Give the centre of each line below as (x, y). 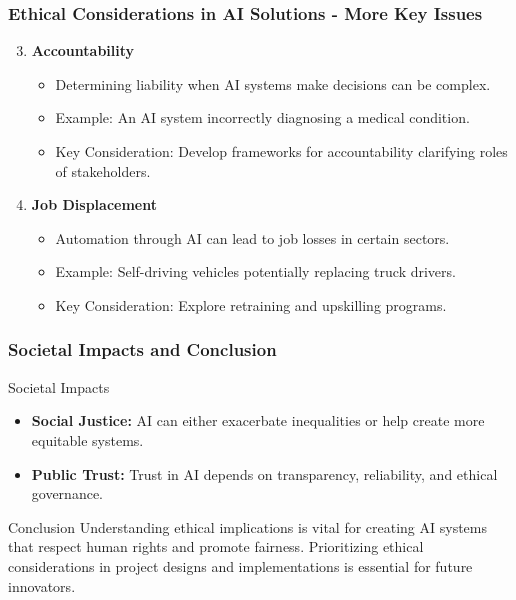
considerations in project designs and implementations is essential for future (240, 565)
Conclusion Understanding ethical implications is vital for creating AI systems (248, 526)
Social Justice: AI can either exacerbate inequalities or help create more (258, 420)
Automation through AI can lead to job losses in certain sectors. (252, 237)
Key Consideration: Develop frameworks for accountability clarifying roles (281, 151)
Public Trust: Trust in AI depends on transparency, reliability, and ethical (264, 473)
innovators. (42, 585)
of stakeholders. (103, 170)
